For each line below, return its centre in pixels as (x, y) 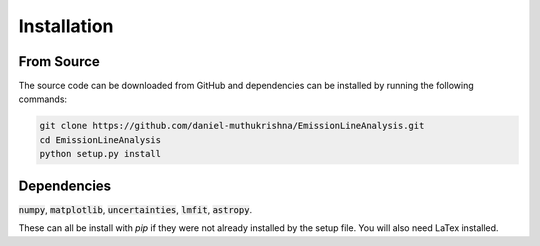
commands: (43, 99)
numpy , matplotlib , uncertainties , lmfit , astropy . (135, 209)
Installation (66, 26)
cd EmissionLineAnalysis (100, 139)
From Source (59, 61)
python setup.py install (100, 154)
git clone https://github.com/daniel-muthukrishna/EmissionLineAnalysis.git (232, 126)
